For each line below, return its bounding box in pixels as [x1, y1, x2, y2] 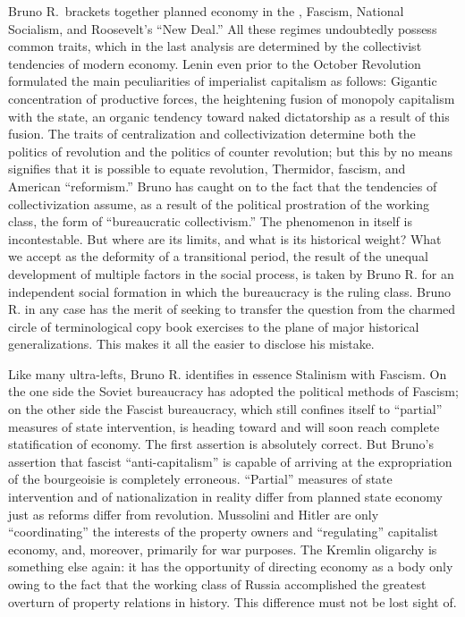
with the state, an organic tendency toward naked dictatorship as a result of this [8, 106, 450, 125]
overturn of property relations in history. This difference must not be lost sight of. [8, 592, 457, 611]
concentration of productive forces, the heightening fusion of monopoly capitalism [8, 89, 455, 107]
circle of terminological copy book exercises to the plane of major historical [8, 317, 419, 335]
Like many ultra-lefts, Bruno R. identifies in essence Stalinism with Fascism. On [8, 364, 447, 383]
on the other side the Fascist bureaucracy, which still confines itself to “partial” [8, 400, 443, 418]
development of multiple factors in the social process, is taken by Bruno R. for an [8, 264, 454, 283]
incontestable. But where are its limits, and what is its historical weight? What [8, 229, 442, 248]
